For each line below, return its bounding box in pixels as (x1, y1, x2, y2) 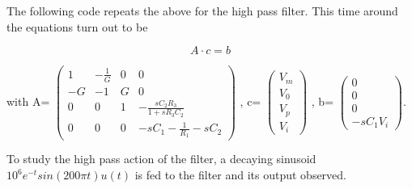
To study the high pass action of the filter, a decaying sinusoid (6, 150, 316, 167)
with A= (6, 92, 50, 109)
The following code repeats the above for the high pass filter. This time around (6, 2, 398, 19)
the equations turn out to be (6, 18, 148, 35)
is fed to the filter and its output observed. (134, 166, 346, 183)
